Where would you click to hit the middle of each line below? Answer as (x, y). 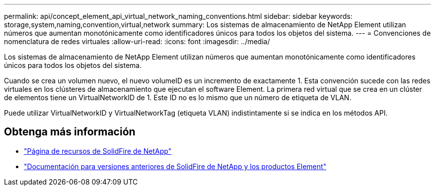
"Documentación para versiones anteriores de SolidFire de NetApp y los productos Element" (175, 166)
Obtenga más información (70, 132)
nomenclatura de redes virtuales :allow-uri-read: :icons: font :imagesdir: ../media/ (137, 41)
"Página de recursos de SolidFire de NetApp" (98, 151)
